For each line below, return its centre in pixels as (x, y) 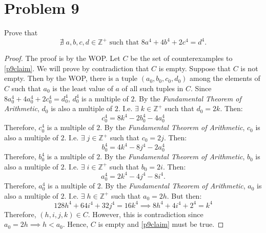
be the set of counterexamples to (181, 58)
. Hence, (76, 224)
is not (249, 68)
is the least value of (83, 88)
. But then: (184, 195)
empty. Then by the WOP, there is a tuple (71, 78)
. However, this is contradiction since (146, 214)
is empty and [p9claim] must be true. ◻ (161, 224)
